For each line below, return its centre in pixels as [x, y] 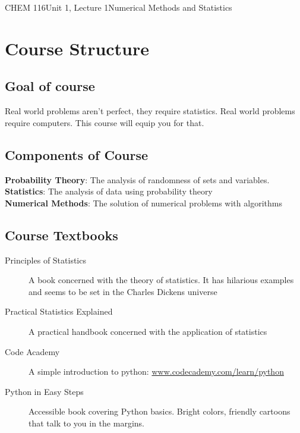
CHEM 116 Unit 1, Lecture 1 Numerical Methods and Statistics [119, 7]
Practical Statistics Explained [59, 311]
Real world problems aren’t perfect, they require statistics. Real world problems [150, 111]
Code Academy [32, 351]
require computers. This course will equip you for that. [105, 122]
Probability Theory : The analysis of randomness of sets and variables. [137, 179]
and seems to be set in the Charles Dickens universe [123, 291]
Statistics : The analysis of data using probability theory [109, 191]
